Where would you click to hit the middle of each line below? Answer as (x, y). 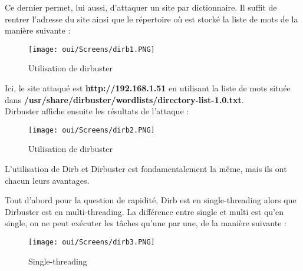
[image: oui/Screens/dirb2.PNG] (92, 130)
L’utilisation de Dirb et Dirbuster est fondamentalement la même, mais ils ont (146, 169)
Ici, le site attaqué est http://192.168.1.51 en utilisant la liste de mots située (148, 88)
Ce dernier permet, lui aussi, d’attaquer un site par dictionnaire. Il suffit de (141, 7)
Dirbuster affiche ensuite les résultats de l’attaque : (97, 111)
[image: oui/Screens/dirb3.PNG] (92, 242)
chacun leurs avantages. (47, 180)
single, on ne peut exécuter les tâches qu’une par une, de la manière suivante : (146, 223)
